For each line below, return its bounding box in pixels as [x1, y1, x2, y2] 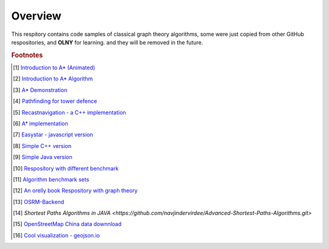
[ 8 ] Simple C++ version [13, 142, 72, 149]
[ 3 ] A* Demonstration [13, 86, 68, 94]
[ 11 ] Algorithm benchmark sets [13, 175, 90, 183]
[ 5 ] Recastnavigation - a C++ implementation [13, 108, 126, 116]
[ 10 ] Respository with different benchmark [13, 164, 119, 172]
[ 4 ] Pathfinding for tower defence [13, 97, 97, 105]
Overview [11, 9, 62, 23]
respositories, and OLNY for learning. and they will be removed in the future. [11, 38, 203, 46]
